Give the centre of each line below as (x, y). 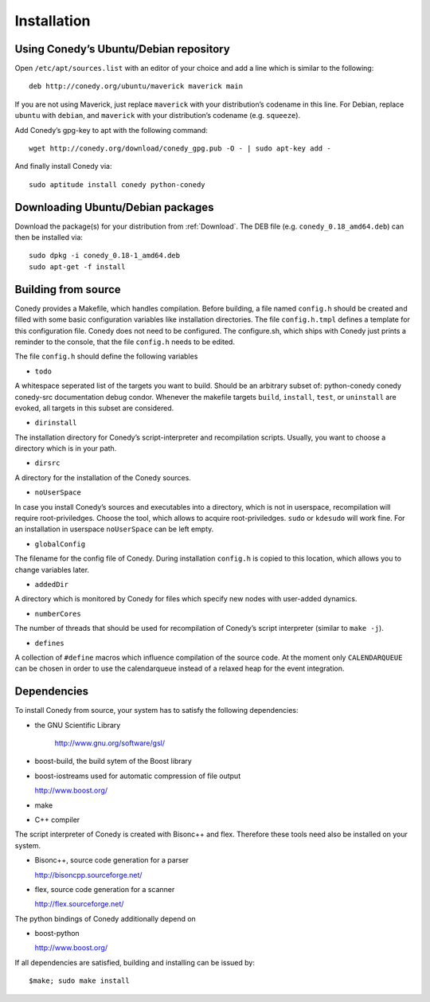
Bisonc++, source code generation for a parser (112, 860)
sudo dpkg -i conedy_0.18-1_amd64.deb (105, 256)
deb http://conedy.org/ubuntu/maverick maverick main (136, 86)
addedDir (52, 584)
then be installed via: (49, 237)
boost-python (57, 934)
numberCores (58, 614)
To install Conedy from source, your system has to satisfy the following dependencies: (156, 710)
